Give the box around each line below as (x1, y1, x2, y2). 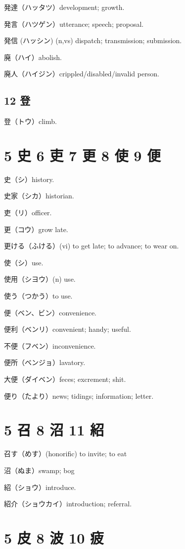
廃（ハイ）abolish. (4, 52, 62, 62)
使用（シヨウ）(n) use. (4, 274, 76, 284)
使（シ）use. (4, 257, 44, 267)
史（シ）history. (4, 174, 54, 184)
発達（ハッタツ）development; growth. (4, 2, 125, 12)
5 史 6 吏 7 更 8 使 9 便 (4, 145, 161, 165)
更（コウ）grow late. (4, 224, 68, 234)
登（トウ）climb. (4, 116, 57, 126)
